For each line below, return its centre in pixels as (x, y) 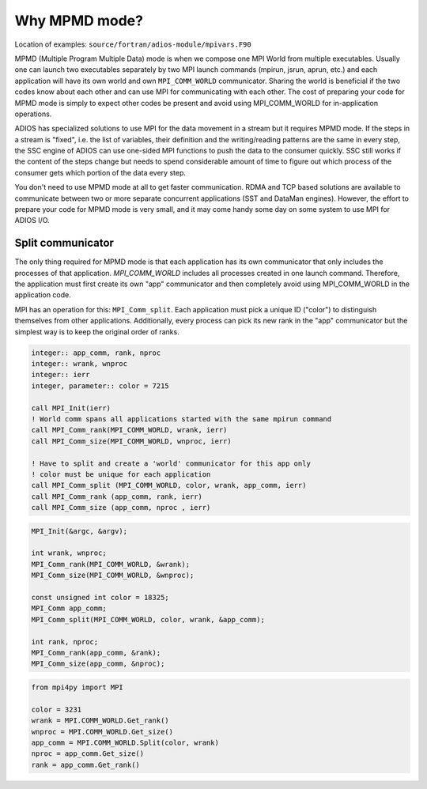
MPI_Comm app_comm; (69, 608)
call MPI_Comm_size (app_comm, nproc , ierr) (121, 508)
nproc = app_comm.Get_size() (88, 754)
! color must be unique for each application (121, 474)
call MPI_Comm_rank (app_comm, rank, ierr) (117, 496)
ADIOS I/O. (32, 221)
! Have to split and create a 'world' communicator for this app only (171, 463)
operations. (33, 114)
